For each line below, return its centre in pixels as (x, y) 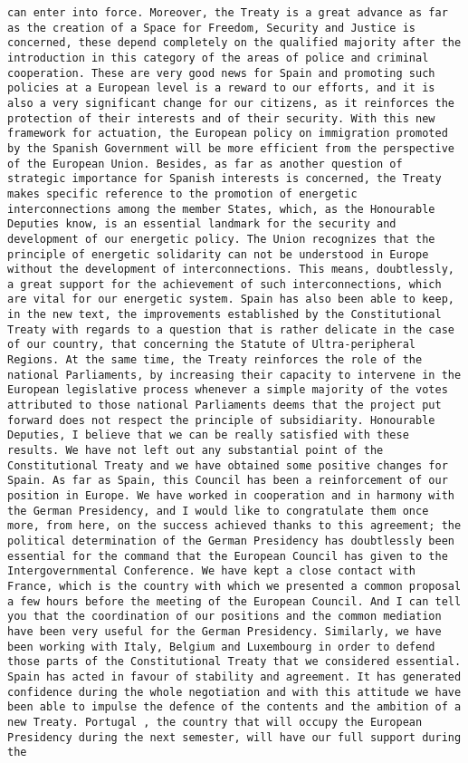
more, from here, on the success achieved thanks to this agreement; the (234, 526)
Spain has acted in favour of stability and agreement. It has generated (234, 676)
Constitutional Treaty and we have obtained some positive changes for (228, 465)
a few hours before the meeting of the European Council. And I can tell (234, 601)
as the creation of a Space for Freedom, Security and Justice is (212, 28)
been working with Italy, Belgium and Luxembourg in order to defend (221, 647)
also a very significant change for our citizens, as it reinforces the (231, 103)
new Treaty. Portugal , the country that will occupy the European (215, 722)
